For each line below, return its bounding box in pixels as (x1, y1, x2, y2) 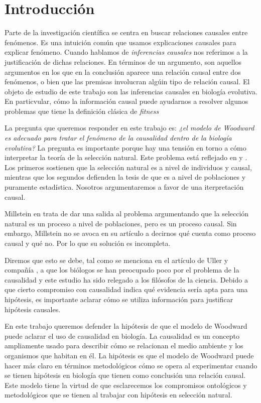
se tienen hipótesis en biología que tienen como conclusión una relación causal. (5, 370, 246, 380)
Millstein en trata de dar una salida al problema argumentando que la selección (5, 208, 249, 219)
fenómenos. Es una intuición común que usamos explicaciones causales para (5, 37, 236, 47)
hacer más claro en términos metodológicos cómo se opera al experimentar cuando (5, 360, 257, 370)
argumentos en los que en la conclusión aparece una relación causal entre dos (5, 66, 241, 77)
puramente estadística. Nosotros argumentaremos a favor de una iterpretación (5, 182, 244, 192)
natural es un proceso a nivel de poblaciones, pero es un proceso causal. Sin (5, 218, 237, 228)
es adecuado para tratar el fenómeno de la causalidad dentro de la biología (5, 132, 232, 143)
